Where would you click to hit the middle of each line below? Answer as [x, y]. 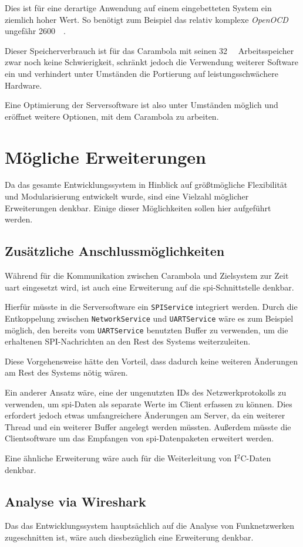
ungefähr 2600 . [35, 31]
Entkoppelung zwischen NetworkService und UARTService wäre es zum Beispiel [149, 318]
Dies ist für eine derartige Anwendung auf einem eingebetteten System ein [138, 8]
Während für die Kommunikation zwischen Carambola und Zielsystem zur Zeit [147, 276]
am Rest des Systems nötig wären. [66, 372]
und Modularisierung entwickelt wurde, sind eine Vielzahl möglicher [127, 196]
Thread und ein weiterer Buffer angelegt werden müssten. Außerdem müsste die [148, 426]
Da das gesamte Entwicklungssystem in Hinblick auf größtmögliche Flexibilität [146, 185]
